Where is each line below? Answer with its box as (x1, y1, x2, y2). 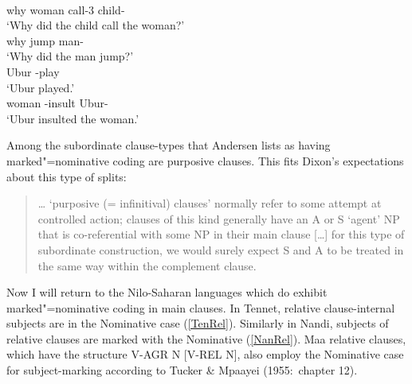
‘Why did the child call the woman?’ (6, 17, 185, 33)
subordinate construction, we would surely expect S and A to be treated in (37, 241, 404, 258)
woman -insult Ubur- (6, 95, 108, 111)
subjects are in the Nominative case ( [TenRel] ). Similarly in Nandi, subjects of (6, 315, 389, 332)
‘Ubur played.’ (6, 79, 75, 95)
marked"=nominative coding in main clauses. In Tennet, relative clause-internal (6, 299, 395, 316)
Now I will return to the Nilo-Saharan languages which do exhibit (6, 284, 328, 301)
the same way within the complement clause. (37, 257, 257, 273)
